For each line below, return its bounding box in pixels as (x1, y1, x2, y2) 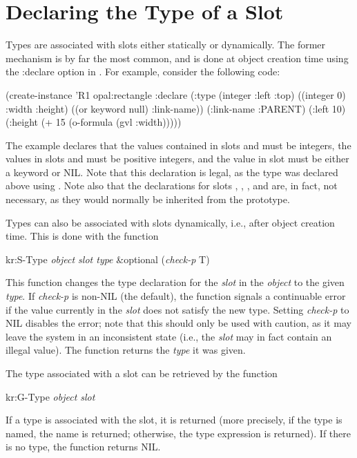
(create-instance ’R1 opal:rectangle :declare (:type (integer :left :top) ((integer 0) (6, 87, 346, 102)
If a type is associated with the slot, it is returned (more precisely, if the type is (6, 412, 342, 427)
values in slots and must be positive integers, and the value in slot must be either (6, 151, 349, 166)
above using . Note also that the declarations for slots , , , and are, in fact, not (6, 178, 338, 193)
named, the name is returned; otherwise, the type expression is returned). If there (6, 426, 351, 440)
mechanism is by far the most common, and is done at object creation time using (6, 50, 349, 65)
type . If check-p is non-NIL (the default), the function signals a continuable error (6, 289, 346, 303)
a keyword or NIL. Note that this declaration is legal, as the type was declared (6, 164, 338, 179)
